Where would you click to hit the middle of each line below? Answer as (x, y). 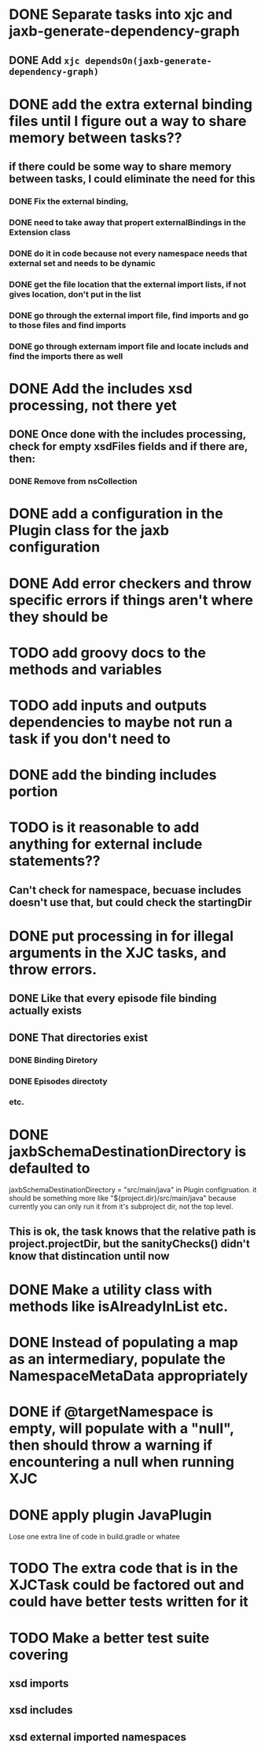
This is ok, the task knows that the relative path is (132, 1231)
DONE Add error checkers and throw (131, 583)
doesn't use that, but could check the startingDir (131, 902)
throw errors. (53, 969)
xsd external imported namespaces (98, 1737)
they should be (59, 617)
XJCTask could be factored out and (127, 1585)
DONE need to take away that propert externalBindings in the (127, 222)
